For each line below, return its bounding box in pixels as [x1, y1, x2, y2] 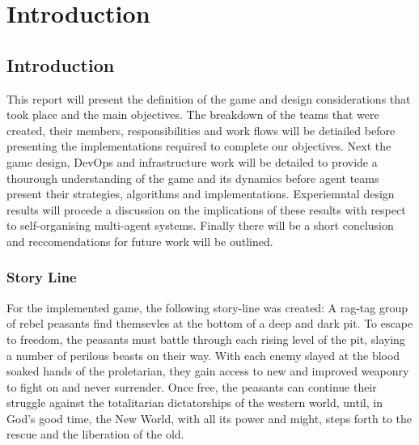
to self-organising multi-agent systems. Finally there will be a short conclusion [6, 217, 394, 234]
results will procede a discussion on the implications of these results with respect [6, 201, 406, 218]
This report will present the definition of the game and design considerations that [6, 90, 411, 107]
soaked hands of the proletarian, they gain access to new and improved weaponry [6, 362, 409, 379]
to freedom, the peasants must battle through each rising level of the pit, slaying [6, 330, 405, 347]
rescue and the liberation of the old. [6, 426, 184, 443]
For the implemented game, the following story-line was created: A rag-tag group [6, 299, 408, 316]
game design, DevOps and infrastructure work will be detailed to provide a [6, 153, 378, 170]
